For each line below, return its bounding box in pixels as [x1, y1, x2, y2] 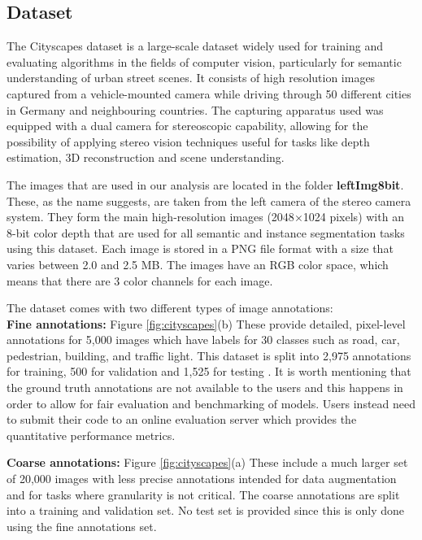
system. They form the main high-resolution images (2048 [7, 208, 294, 225]
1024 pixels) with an [302, 208, 404, 225]
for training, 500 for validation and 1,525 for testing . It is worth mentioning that [7, 363, 411, 380]
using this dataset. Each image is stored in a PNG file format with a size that [7, 240, 394, 257]
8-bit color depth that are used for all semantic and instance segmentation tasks [7, 224, 405, 241]
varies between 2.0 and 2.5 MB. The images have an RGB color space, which [7, 255, 389, 272]
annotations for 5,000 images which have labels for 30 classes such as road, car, [7, 331, 400, 348]
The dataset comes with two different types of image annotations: [7, 299, 333, 316]
